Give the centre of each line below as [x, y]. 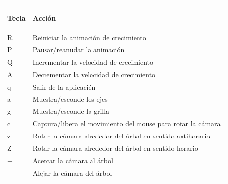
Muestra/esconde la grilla [71, 111]
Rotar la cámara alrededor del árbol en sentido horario [115, 148]
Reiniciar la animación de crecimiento [89, 37]
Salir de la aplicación [64, 86]
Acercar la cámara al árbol [73, 160]
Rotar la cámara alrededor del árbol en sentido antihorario [121, 136]
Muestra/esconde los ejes [70, 99]
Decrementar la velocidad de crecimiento [94, 74]
